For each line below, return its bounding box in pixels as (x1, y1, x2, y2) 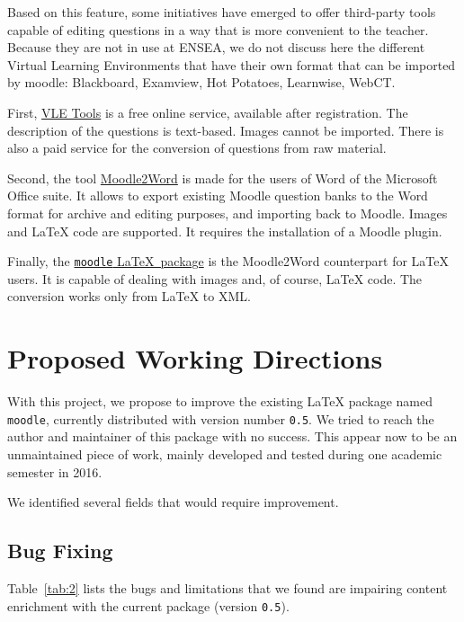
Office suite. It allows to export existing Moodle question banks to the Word (7, 186, 428, 205)
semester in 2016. (7, 462, 103, 481)
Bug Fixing (7, 537, 113, 564)
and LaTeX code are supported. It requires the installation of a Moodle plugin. (7, 221, 442, 240)
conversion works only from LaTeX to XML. (7, 287, 251, 306)
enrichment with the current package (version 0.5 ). (7, 596, 290, 615)
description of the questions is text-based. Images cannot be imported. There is (7, 120, 444, 139)
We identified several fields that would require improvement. (7, 493, 339, 511)
